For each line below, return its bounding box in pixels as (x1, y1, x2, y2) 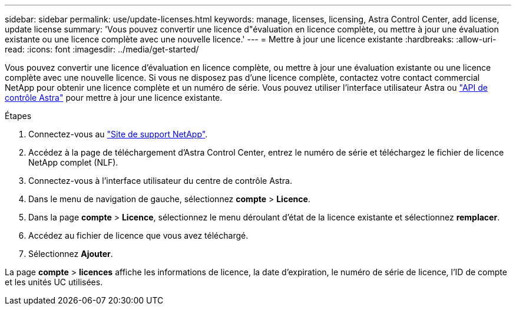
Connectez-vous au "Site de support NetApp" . (28, 129, 208, 139)
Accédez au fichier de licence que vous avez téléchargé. (28, 230, 249, 240)
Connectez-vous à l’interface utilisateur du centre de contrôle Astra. (28, 176, 292, 186)
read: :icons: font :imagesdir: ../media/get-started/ (5, 44, 199, 54)
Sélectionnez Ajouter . (28, 249, 113, 259)
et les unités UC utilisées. (5, 277, 103, 287)
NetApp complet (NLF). (28, 157, 118, 167)
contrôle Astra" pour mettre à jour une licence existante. (5, 93, 223, 103)
